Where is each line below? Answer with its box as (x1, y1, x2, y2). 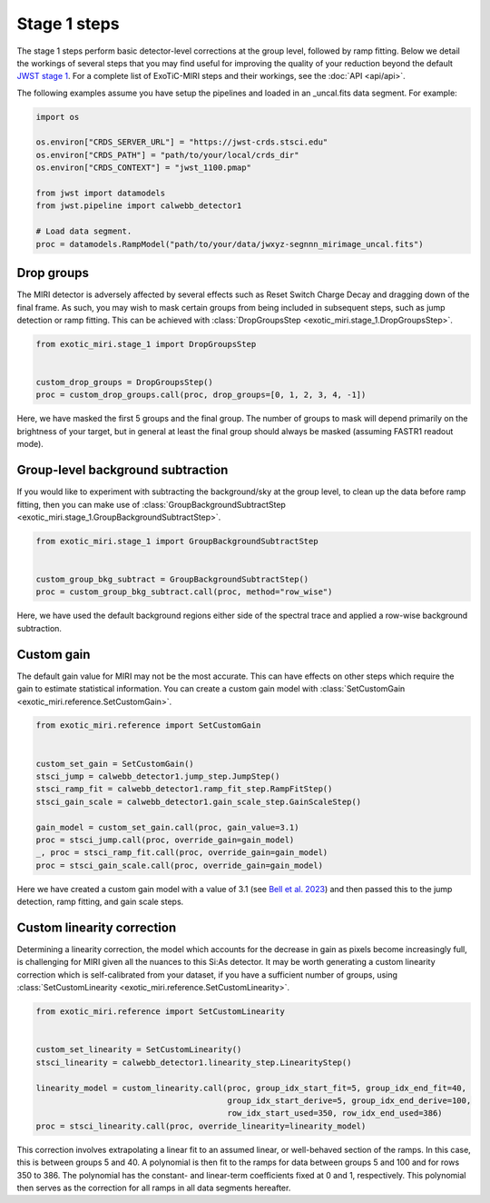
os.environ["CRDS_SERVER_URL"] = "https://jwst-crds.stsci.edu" (35, 137, 328, 147)
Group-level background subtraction (16, 462, 229, 478)
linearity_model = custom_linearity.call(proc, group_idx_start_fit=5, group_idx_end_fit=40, (35, 1082, 467, 1093)
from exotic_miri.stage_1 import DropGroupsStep (35, 339, 257, 349)
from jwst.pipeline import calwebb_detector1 (35, 201, 242, 211)
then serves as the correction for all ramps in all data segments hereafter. (16, 1182, 291, 1193)
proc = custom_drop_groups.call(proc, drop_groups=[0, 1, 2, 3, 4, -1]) (35, 390, 367, 400)
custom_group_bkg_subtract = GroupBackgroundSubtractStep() (35, 574, 309, 585)
